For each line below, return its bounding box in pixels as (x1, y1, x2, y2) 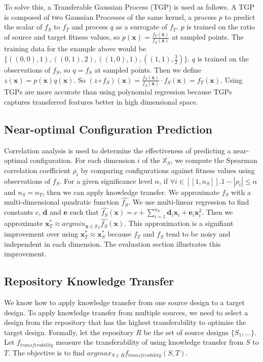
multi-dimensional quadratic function (4, 196, 119, 207)
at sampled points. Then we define (94, 64, 202, 75)
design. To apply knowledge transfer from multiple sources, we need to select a (4, 307, 248, 317)
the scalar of (4, 21, 43, 32)
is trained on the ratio (186, 21, 255, 32)
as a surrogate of (116, 21, 167, 32)
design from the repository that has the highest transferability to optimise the (4, 317, 246, 327)
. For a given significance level (59, 175, 153, 186)
